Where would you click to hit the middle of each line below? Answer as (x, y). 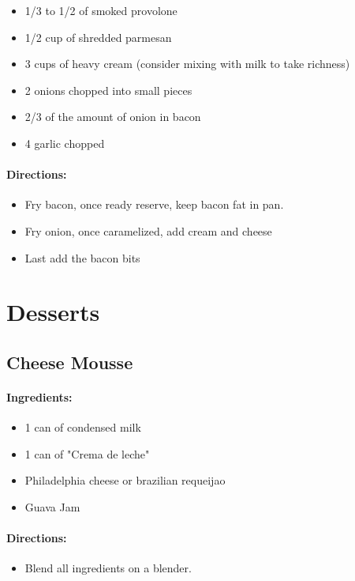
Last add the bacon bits (82, 257)
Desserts (53, 312)
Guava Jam (52, 506)
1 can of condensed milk (83, 427)
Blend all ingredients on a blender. (108, 568)
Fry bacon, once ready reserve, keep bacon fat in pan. (154, 204)
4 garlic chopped (65, 143)
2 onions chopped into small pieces (108, 90)
